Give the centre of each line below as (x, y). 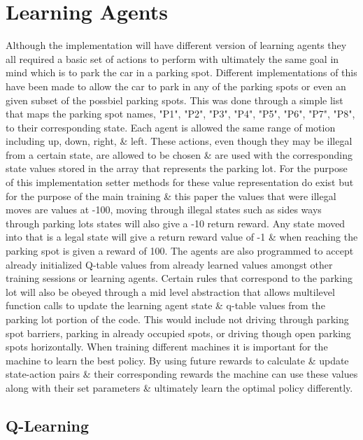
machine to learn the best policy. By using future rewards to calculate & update (177, 360)
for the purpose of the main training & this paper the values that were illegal (171, 196)
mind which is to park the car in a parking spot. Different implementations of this (181, 72)
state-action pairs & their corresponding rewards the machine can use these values (182, 374)
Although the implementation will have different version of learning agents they (176, 45)
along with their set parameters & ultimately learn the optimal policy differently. (179, 387)
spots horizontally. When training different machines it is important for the (167, 347)
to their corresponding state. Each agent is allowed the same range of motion (171, 127)
